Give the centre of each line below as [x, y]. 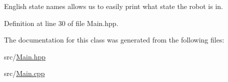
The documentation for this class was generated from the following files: [114, 40]
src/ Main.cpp [24, 73]
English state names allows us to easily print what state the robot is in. [113, 6]
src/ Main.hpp [25, 56]
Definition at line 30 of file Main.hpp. [61, 23]
